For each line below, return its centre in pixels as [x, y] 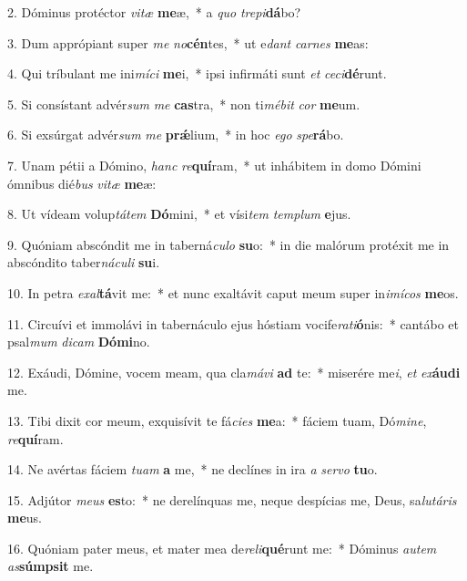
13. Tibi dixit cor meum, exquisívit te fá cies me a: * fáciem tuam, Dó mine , [217, 420]
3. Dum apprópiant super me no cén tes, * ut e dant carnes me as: [188, 42]
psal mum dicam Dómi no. [79, 342]
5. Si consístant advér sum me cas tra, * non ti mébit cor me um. [184, 104]
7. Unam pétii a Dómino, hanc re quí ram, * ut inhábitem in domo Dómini [214, 165]
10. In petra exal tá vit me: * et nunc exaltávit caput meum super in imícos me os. [233, 292]
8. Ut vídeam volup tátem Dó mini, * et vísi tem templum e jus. [179, 214]
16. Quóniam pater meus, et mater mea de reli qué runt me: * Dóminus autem [222, 548]
